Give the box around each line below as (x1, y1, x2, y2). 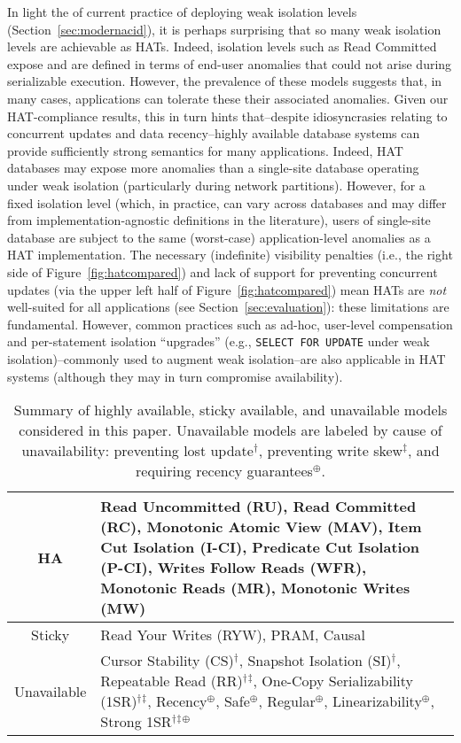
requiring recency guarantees (136, 461, 313, 482)
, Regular (258, 691, 316, 712)
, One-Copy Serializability (253, 670, 414, 692)
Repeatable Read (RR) (100, 670, 243, 692)
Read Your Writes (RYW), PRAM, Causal (100, 624, 365, 646)
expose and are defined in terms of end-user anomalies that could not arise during (7, 54, 452, 73)
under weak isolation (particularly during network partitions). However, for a (7, 175, 426, 194)
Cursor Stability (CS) (100, 650, 234, 671)
